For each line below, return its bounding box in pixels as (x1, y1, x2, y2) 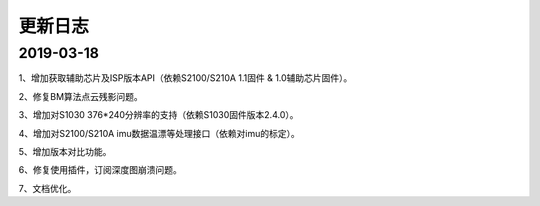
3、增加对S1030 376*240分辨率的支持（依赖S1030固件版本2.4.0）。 (18, 109, 299, 121)
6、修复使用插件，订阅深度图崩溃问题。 (18, 164, 182, 176)
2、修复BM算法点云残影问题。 (18, 90, 144, 102)
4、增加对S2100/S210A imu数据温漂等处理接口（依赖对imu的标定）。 (18, 127, 300, 139)
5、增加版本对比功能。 (18, 145, 112, 157)
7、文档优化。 (18, 182, 77, 194)
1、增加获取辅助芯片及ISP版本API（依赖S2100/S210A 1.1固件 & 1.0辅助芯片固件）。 (18, 72, 353, 84)
